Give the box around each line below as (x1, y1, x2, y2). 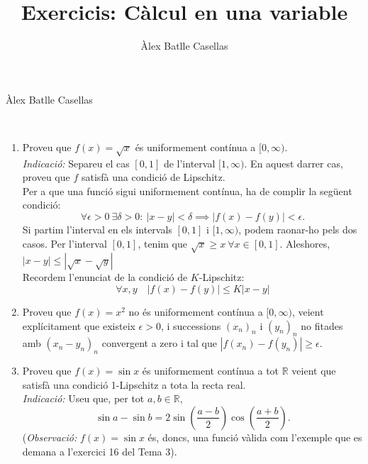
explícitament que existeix (22, 318, 135, 333)
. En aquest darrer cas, (244, 155, 343, 170)
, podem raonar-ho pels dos (238, 222, 357, 237)
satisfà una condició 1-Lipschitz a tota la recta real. (22, 377, 246, 392)
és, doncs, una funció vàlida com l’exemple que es (147, 429, 362, 444)
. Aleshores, (279, 236, 330, 250)
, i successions (160, 318, 221, 333)
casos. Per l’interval (22, 236, 107, 250)
